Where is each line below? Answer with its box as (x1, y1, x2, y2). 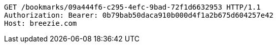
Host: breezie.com (4, 19, 77, 27)
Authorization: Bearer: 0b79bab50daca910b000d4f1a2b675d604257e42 (4, 11, 274, 19)
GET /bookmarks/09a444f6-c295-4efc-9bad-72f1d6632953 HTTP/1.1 (4, 3, 261, 11)
